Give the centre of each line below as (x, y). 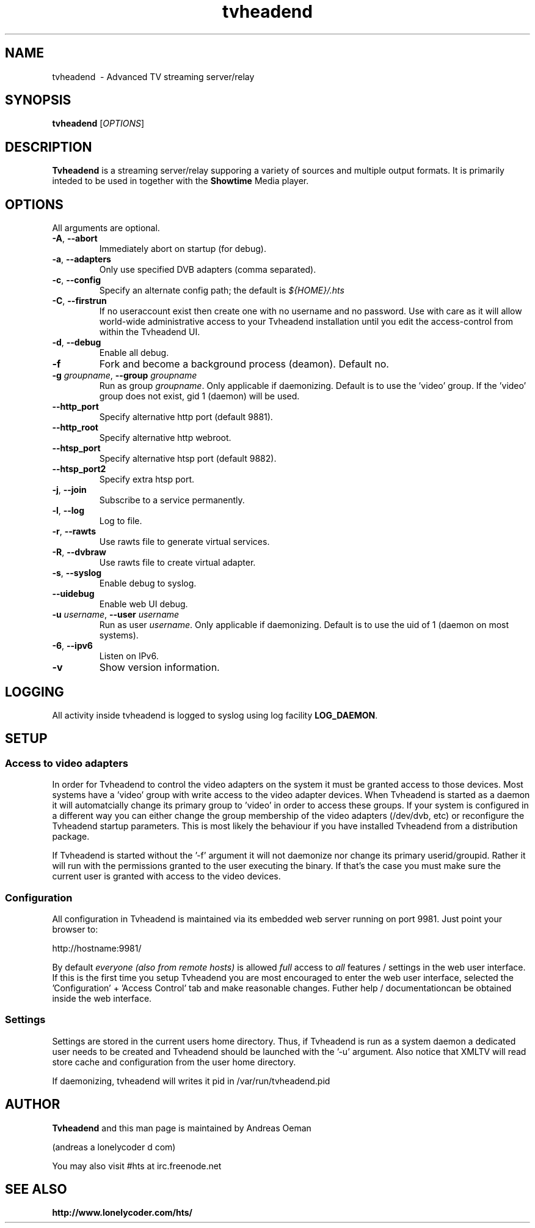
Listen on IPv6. (129, 656)
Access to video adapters (67, 763)
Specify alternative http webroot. (165, 438)
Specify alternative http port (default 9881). (186, 417)
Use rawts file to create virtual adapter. (177, 563)
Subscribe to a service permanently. (172, 500)
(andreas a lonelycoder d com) (114, 1147)
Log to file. (121, 521)
